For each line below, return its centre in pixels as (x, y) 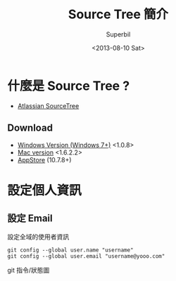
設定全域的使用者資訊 (38, 237)
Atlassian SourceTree (48, 105)
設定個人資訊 (45, 190)
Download (30, 128)
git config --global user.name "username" (70, 250)
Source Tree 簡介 (118, 14)
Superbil (118, 34)
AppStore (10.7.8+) (44, 159)
